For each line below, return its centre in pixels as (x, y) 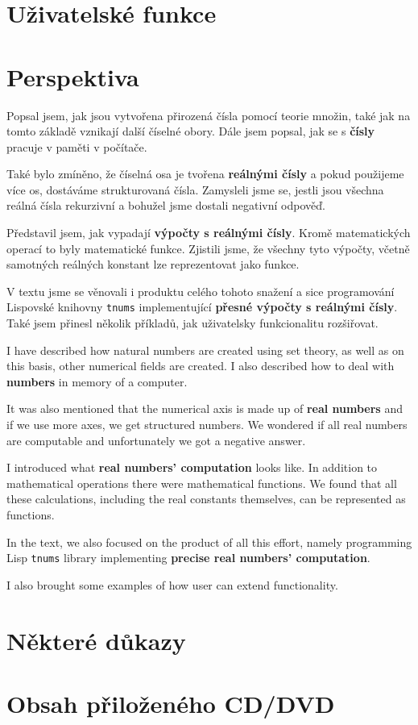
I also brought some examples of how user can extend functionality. (172, 584)
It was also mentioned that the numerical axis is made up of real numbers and (205, 408)
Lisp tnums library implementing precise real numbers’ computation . (188, 558)
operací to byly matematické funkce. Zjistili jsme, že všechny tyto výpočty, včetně (208, 248)
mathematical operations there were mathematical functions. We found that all (202, 483)
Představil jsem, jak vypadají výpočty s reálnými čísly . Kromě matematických (209, 233)
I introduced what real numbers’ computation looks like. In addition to (192, 467)
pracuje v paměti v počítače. (77, 146)
